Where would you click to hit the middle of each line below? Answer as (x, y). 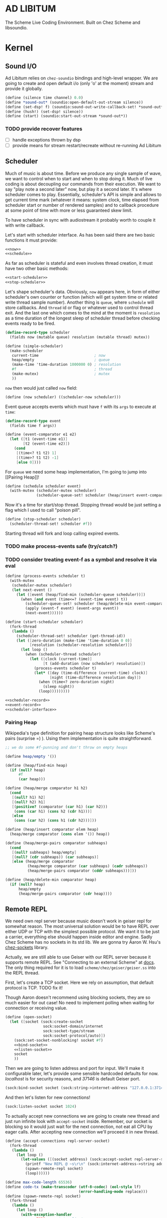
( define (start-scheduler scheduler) (44, 622)
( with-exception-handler (46, 1215)
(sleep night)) (59, 687)
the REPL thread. (22, 973)
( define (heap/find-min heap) (37, 765)
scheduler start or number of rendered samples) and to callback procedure (82, 205)
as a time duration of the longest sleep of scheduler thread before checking (83, 318)
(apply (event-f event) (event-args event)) (72, 609)
